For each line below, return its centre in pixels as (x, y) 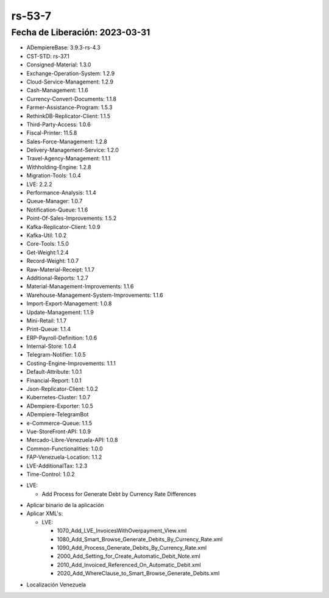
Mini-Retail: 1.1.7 (47, 321)
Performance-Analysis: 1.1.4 (62, 193)
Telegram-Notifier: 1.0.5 (56, 355)
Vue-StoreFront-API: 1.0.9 (59, 431)
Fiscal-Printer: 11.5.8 (52, 133)
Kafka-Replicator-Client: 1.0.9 (63, 227)
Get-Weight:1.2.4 (48, 252)
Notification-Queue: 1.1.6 (57, 210)
